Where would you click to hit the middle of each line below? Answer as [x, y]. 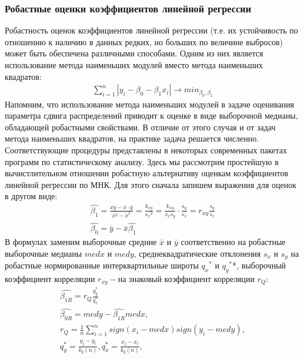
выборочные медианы [44, 253]
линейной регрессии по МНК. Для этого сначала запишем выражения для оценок [151, 184]
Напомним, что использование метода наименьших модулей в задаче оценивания [150, 104]
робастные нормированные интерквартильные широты [102, 265]
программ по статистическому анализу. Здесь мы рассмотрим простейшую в [142, 161]
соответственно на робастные [233, 241]
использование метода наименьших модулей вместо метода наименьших [134, 65]
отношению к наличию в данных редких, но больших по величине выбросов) [144, 41]
